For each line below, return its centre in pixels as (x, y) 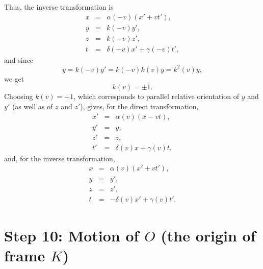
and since (19, 59)
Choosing (19, 96)
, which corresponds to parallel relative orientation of (156, 96)
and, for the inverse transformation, (60, 158)
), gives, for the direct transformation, (139, 106)
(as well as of (32, 106)
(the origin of (208, 235)
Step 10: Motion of (72, 235)
